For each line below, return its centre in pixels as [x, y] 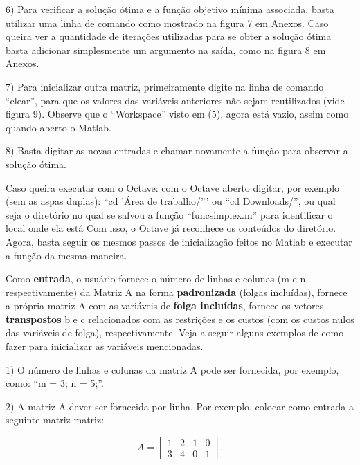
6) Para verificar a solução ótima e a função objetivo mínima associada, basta [170, 9]
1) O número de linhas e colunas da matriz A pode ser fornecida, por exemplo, [172, 369]
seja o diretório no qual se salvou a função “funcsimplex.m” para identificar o [169, 214]
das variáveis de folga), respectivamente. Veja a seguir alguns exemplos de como [175, 332]
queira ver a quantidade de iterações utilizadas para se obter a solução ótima [169, 36]
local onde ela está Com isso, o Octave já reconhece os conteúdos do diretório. [171, 228]
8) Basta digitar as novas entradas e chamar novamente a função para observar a [177, 151]
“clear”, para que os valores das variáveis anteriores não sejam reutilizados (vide [175, 100]
